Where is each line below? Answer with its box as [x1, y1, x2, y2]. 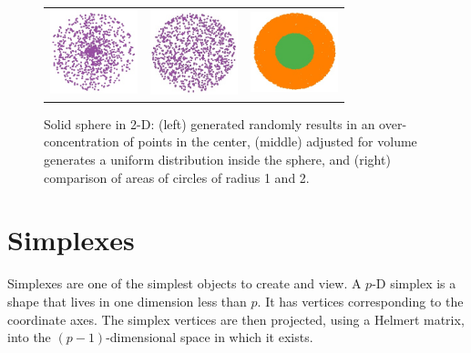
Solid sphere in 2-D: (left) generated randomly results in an [44, 114, 375, 133]
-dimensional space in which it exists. [106, 328, 313, 347]
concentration [44, 132, 119, 151]
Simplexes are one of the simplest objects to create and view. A [7, 274, 362, 293]
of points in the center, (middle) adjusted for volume [123, 132, 417, 151]
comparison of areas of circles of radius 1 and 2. [44, 167, 310, 187]
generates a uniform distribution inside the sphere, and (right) [44, 150, 391, 169]
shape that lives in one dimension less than [7, 291, 247, 310]
